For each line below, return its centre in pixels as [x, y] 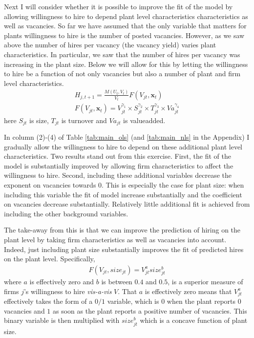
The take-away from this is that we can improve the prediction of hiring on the [122, 230]
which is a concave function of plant [194, 320]
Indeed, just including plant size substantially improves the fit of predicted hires [124, 249]
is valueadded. [144, 120]
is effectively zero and [62, 281]
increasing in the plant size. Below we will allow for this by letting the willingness [126, 64]
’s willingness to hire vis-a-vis [68, 291]
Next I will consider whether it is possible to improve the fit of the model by [118, 6]
